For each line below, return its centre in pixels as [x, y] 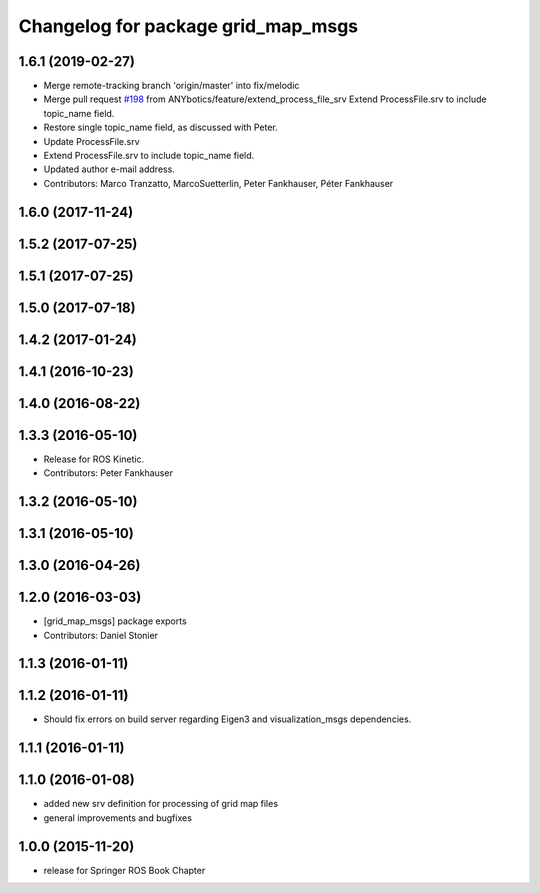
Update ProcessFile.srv [91, 141]
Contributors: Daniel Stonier [101, 635]
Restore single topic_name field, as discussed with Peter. [161, 127]
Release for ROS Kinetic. [94, 459]
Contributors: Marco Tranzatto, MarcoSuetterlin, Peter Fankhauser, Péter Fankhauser [218, 183]
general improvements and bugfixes [117, 817]
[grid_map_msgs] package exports [115, 621]
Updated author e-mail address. [109, 169]
